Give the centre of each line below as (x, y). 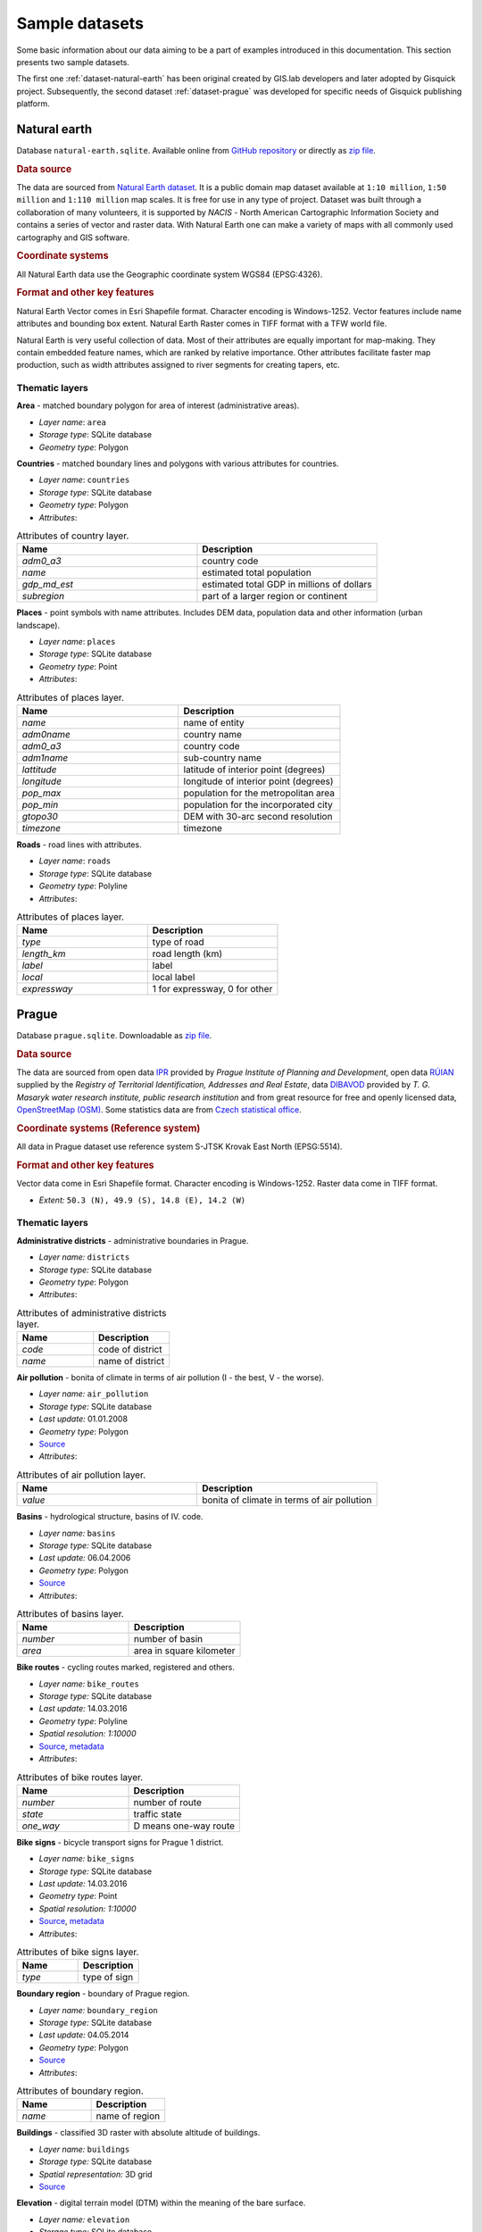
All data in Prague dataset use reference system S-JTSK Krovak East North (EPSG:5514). (179, 1146)
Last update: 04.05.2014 (84, 2035)
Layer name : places (77, 642)
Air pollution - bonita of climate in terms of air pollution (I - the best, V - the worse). (170, 1378)
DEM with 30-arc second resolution (258, 817)
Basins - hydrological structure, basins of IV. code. (110, 1517)
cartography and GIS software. (73, 237)
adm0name (46, 735)
